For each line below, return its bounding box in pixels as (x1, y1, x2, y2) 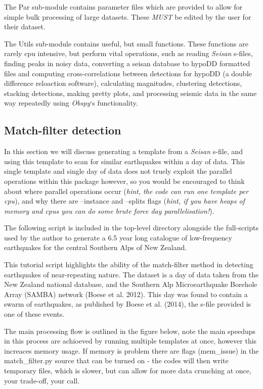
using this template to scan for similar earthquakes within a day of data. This (4, 156, 245, 166)
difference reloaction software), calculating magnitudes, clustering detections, (4, 78, 242, 88)
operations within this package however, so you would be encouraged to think (4, 175, 245, 186)
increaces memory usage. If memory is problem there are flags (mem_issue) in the (4, 345, 259, 356)
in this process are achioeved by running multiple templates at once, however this (4, 335, 257, 346)
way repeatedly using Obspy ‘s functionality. (4, 98, 138, 108)
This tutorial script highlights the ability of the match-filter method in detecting (4, 259, 253, 270)
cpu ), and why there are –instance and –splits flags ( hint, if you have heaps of (4, 196, 245, 206)
